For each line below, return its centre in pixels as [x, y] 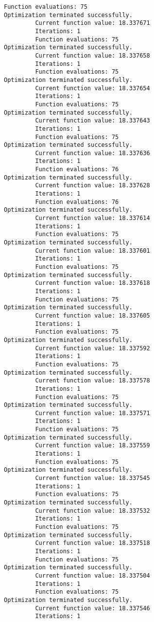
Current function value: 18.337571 [93, 413]
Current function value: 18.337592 [93, 348]
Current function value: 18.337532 [93, 511]
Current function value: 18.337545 [93, 478]
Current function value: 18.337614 [93, 218]
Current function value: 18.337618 [93, 283]
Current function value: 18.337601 [93, 251]
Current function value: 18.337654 [93, 88]
